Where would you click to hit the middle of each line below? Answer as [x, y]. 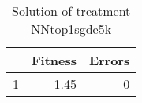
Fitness [54, 60]
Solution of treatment [71, 11]
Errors [110, 60]
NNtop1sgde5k [71, 29]
